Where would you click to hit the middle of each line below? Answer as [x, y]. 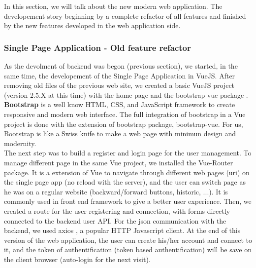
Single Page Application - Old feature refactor [97, 47]
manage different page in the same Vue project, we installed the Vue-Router [119, 162]
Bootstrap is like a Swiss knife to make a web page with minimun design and [120, 134]
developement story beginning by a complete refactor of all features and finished [125, 16]
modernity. [20, 143]
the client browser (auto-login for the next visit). [77, 259]
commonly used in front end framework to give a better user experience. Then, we [128, 201]
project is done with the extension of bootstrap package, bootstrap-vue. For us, [124, 124]
